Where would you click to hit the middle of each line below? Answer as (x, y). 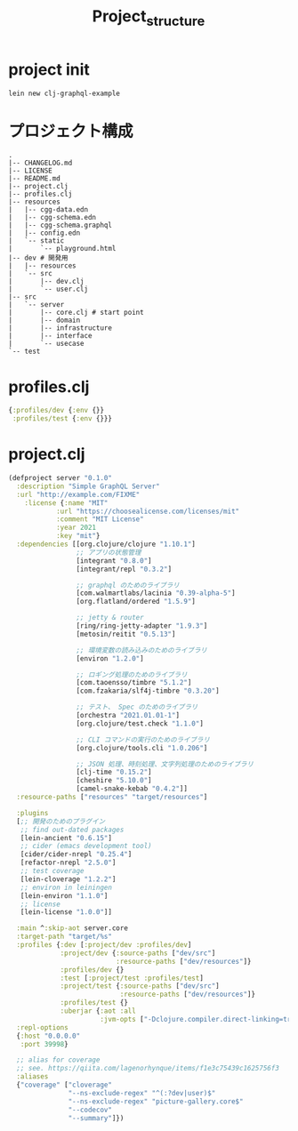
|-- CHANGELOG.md (40, 163)
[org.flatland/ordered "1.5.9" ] (136, 602)
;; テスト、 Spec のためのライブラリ (137, 707)
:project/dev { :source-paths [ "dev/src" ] (138, 953)
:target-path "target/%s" (64, 937)
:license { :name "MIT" (66, 503)
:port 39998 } (44, 1044)
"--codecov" (90, 1110)
